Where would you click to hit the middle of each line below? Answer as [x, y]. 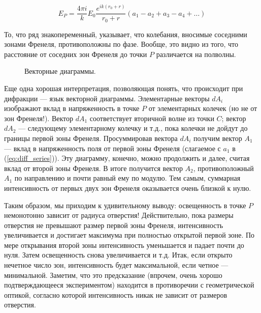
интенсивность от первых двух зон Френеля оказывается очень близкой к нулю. [128, 188]
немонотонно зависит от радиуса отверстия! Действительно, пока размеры [119, 215]
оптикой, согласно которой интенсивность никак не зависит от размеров [116, 294]
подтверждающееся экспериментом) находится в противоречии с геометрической [129, 285]
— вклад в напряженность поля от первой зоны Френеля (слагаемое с [112, 148]
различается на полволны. [196, 54]
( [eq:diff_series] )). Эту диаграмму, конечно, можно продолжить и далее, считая [127, 158]
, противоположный [223, 168]
